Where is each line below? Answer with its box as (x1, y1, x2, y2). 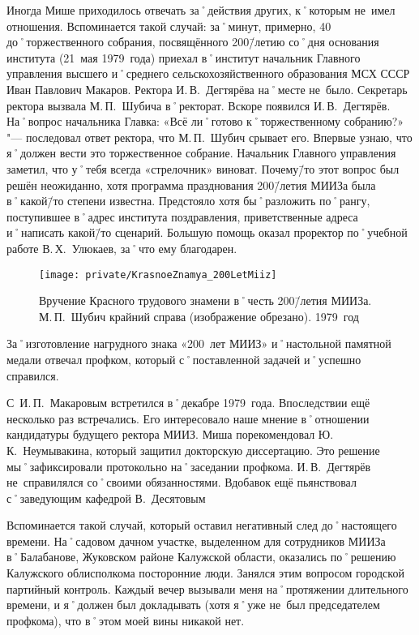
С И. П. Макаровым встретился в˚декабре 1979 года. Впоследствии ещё (6, 394, 370, 411)
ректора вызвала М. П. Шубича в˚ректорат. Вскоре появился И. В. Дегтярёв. (6, 97, 391, 114)
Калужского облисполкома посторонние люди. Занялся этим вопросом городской (6, 564, 404, 581)
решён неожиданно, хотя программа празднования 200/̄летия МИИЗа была (6, 176, 376, 193)
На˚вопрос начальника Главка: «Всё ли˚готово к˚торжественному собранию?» (6, 113, 404, 130)
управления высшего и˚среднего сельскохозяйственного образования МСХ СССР (6, 65, 410, 82)
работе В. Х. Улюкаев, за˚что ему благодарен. (6, 239, 237, 256)
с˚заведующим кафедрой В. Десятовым (6, 489, 206, 506)
